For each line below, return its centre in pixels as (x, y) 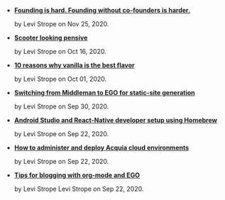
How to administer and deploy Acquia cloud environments (101, 148)
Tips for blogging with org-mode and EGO (77, 175)
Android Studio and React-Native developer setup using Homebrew (116, 120)
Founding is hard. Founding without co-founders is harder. (102, 10)
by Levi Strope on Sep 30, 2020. (61, 106)
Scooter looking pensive (51, 38)
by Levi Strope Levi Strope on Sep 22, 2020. (79, 189)
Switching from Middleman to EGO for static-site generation (104, 93)
